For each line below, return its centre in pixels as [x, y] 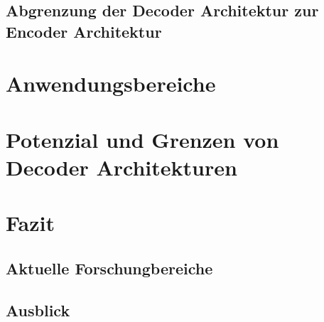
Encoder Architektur [84, 31]
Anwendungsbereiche [111, 84]
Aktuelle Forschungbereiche [109, 268]
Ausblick [38, 310]
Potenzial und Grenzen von [142, 139]
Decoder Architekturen [121, 167]
